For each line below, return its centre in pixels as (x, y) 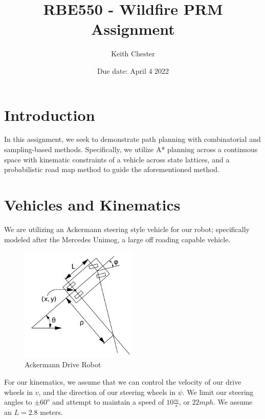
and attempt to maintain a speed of (108, 402)
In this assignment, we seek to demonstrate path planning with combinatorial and (132, 139)
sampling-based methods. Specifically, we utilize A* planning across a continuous (131, 149)
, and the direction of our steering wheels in (107, 392)
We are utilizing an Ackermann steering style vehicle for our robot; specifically (127, 229)
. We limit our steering (218, 392)
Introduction (50, 114)
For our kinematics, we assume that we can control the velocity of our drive (123, 381)
